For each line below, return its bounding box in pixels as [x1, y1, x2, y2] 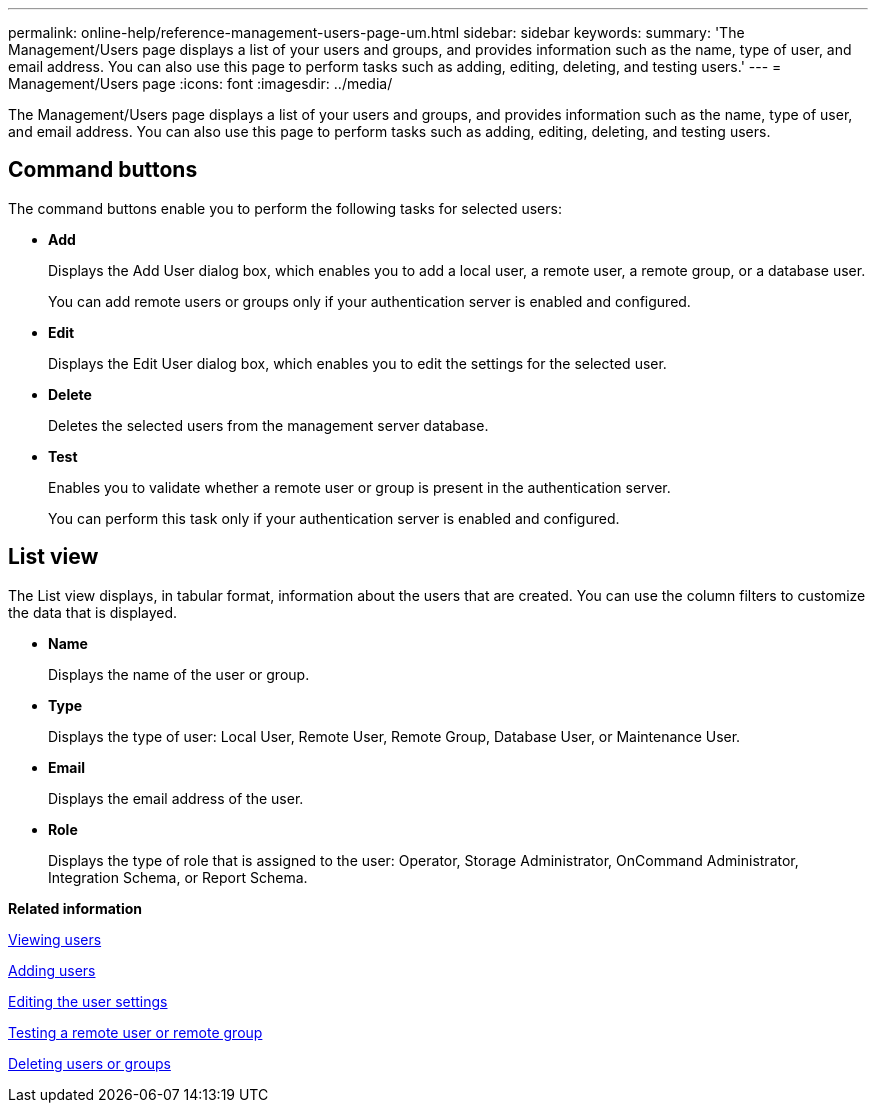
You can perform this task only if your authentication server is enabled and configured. [48, 509, 620, 527]
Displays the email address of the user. [48, 789, 304, 807]
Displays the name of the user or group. [48, 665, 310, 683]
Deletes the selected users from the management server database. [48, 416, 489, 434]
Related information [8, 899, 143, 917]
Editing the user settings [8, 992, 168, 1010]
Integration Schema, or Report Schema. [48, 868, 308, 886]
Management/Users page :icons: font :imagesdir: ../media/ [8, 75, 393, 92]
